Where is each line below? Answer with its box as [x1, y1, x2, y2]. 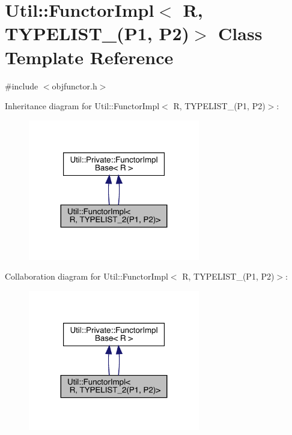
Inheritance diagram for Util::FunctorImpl [5, 100, 160, 112]
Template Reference [5, 44, 174, 69]
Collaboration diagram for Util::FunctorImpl [5, 270, 168, 283]
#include [5, 79, 38, 92]
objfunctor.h [52, 79, 97, 92]
